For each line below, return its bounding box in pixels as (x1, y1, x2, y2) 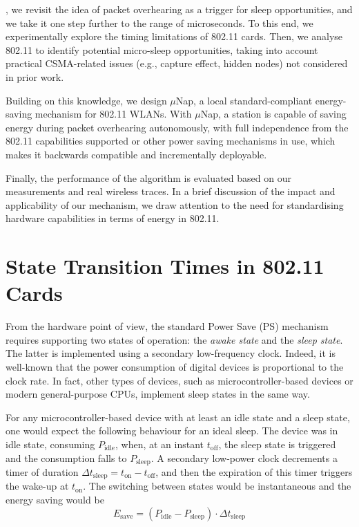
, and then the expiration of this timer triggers (155, 465, 353, 479)
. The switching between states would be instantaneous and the (83, 479, 351, 493)
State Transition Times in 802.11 (6, 252, 324, 280)
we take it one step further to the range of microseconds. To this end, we (6, 15, 313, 30)
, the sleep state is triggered (218, 436, 336, 451)
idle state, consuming (6, 436, 95, 451)
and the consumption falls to (6, 450, 127, 465)
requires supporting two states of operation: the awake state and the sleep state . (6, 332, 343, 346)
